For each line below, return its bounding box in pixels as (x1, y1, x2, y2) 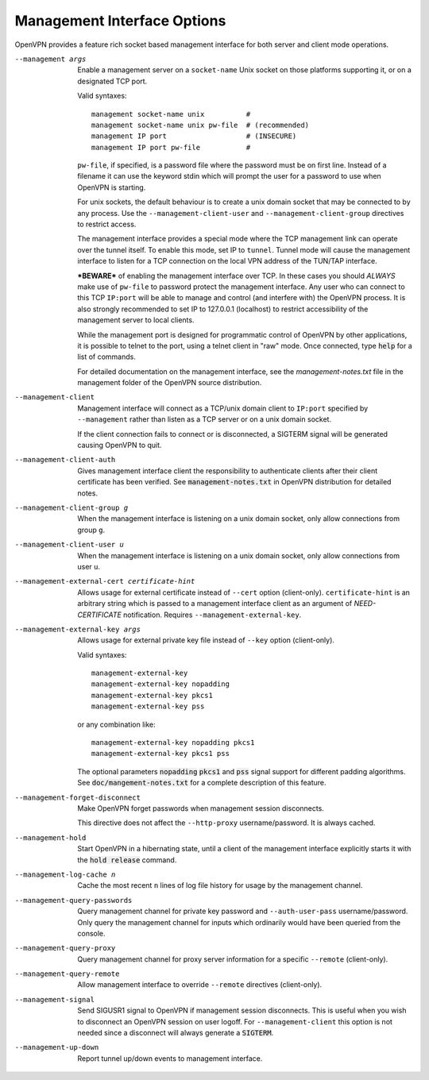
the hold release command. (77, 854, 177, 865)
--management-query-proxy (14, 943, 116, 953)
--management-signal (14, 995, 95, 1004)
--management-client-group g (14, 503, 129, 512)
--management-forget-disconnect (14, 793, 141, 802)
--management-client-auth (14, 455, 116, 465)
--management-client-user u (14, 540, 125, 550)
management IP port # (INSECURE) (91, 132, 297, 141)
